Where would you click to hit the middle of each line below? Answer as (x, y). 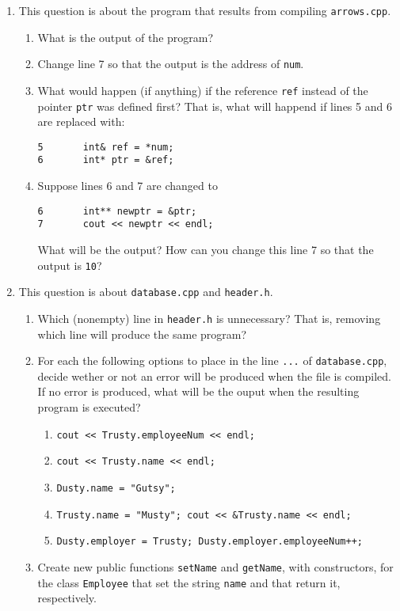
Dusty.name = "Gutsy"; (116, 488)
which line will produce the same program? (142, 334)
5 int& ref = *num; (106, 147)
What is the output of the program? (126, 37)
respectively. (67, 598)
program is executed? (89, 407)
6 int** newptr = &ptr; (117, 211)
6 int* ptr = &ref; (106, 160)
